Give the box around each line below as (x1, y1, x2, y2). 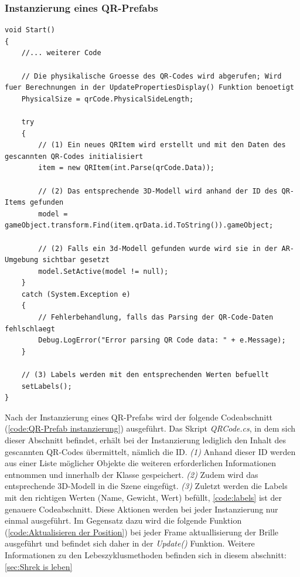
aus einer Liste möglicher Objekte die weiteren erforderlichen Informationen (5, 457, 277, 469)
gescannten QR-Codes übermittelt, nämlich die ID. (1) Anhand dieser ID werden (5, 445, 296, 457)
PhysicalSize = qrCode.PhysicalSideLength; (21, 94, 194, 103)
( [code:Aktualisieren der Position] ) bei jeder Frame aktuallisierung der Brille (5, 525, 279, 538)
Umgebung (5, 256, 39, 264)
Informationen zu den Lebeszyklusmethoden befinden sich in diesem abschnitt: (5, 548, 287, 561)
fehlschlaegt (5, 324, 55, 333)
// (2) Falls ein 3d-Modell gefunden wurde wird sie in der (38, 244, 278, 253)
